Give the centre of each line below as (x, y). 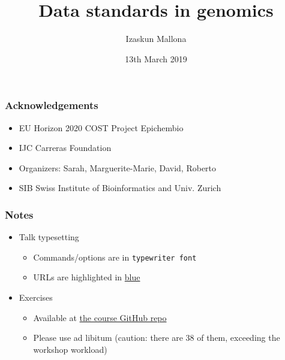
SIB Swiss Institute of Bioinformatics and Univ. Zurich (120, 188)
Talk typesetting (49, 237)
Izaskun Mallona (156, 39)
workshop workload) (70, 349)
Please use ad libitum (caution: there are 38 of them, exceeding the (157, 338)
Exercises (36, 297)
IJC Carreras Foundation (65, 148)
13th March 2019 (156, 58)
